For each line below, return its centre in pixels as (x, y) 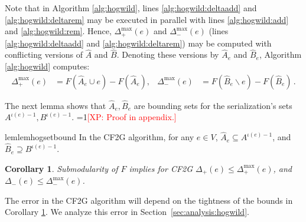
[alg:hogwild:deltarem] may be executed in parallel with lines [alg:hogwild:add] (147, 19)
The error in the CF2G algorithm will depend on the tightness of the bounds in (149, 200)
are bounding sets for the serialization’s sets (213, 105)
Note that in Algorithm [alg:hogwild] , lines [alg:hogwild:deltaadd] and (131, 8)
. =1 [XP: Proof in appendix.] (124, 117)
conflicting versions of (44, 54)
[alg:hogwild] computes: (47, 66)
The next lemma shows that (56, 105)
